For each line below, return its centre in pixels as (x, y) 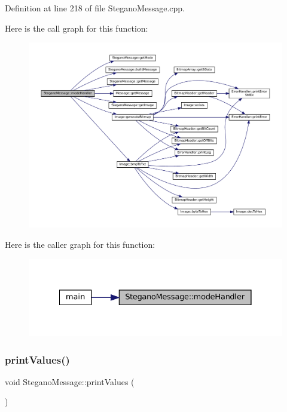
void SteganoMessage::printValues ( (70, 381)
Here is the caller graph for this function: (80, 244)
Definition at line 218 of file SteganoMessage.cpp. (95, 8)
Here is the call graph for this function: (77, 28)
